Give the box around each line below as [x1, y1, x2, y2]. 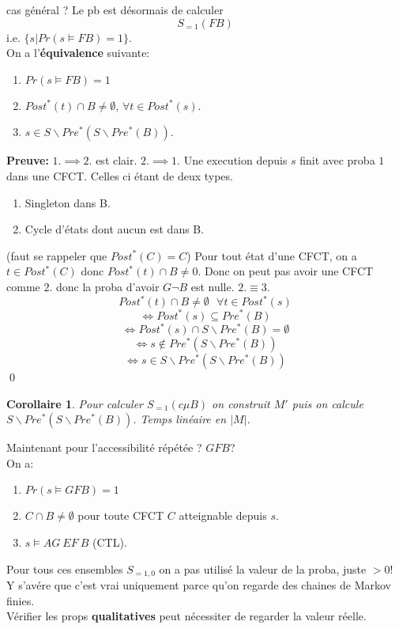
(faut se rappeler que [6, 247, 107, 263]
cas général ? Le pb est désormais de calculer [6, 2, 224, 17]
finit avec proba [299, 152, 375, 169]
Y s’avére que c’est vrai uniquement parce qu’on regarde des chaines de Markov [6, 577, 392, 593]
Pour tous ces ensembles [6, 560, 123, 577]
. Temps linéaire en [133, 411, 227, 427]
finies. [6, 592, 35, 608]
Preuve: [6, 152, 49, 169]
